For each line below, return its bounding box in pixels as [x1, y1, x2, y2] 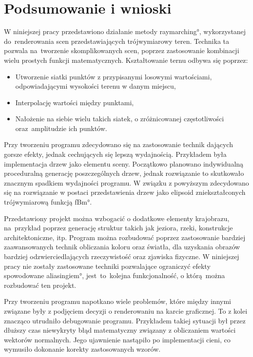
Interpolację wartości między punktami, [15, 97, 134, 107]
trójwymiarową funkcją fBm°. [4, 197, 92, 207]
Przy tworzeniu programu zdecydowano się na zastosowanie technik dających [4, 139, 233, 150]
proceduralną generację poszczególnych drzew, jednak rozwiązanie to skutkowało [4, 168, 244, 178]
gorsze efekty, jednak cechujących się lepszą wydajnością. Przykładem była [4, 149, 227, 159]
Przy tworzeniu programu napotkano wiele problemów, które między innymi [4, 296, 231, 306]
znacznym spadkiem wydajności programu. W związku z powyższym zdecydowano [4, 177, 249, 188]
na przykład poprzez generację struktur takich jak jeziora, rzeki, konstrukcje [4, 223, 233, 233]
